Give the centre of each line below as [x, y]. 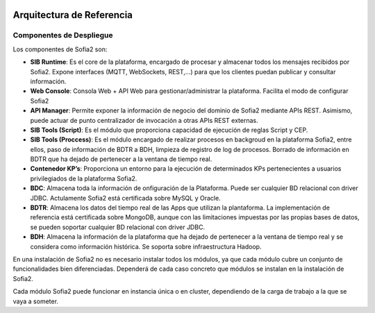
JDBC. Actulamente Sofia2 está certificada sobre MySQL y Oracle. [126, 198]
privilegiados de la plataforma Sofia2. [84, 178]
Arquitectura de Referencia [73, 15]
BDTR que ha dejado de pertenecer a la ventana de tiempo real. [121, 159]
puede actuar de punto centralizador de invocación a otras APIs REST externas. [144, 120]
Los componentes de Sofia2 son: [60, 49]
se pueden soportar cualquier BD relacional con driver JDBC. [117, 227]
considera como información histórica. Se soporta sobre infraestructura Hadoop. [146, 246]
